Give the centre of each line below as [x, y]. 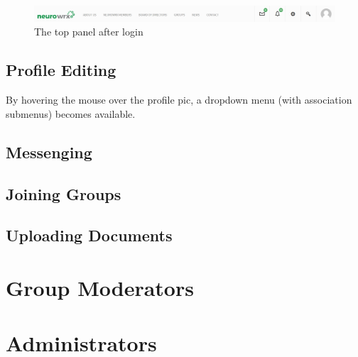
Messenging [49, 152]
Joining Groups [64, 193]
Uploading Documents [89, 235]
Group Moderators [100, 287]
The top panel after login [89, 32]
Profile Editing [61, 70]
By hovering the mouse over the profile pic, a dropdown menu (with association [179, 100]
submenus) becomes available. [71, 113]
